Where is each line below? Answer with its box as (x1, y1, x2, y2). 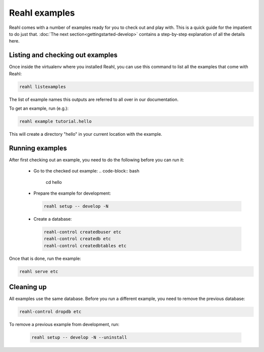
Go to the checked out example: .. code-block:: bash (33, 168, 139, 174)
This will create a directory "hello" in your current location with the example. (9, 131, 162, 137)
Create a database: (33, 216, 72, 222)
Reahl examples (9, 7, 75, 18)
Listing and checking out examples (9, 51, 118, 59)
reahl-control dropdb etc (19, 309, 82, 315)
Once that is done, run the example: (9, 255, 81, 261)
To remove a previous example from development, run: (9, 322, 120, 327)
